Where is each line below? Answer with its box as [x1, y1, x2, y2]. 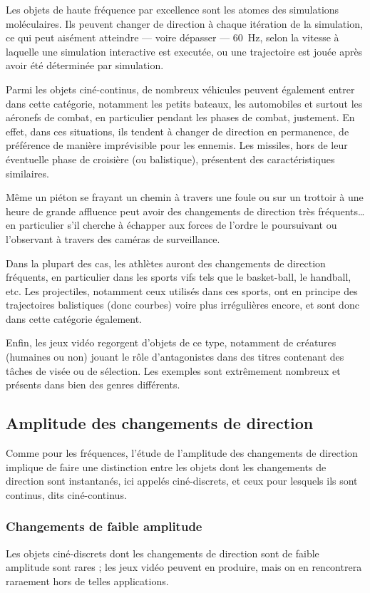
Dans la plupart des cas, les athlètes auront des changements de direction [6, 255, 326, 270]
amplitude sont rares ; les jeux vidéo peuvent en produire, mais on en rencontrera [6, 560, 362, 574]
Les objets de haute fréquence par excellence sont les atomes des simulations [6, 2, 339, 16]
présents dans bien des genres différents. [6, 377, 180, 392]
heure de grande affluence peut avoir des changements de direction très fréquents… [6, 203, 365, 218]
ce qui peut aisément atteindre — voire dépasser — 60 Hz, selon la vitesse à [6, 30, 339, 45]
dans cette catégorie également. [6, 311, 143, 326]
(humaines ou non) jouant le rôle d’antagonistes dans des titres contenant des [6, 349, 344, 364]
